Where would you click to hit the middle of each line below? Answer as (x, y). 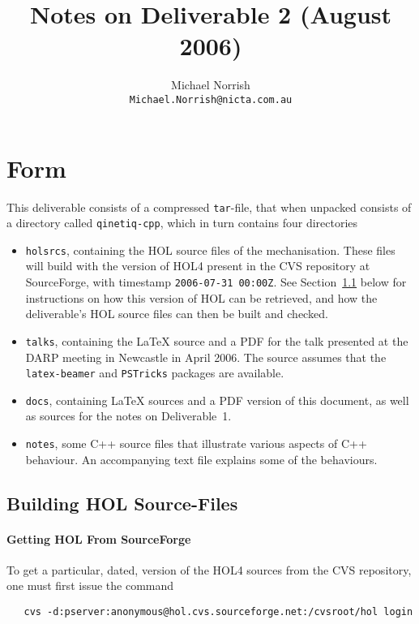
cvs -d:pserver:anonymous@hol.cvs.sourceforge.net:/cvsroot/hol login (218, 612)
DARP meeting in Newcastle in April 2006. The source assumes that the (206, 357)
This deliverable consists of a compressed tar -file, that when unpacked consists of (209, 207)
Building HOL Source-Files (122, 503)
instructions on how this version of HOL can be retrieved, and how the (201, 297)
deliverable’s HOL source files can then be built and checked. (177, 314)
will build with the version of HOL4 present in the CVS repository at (198, 266)
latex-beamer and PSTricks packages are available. (155, 373)
